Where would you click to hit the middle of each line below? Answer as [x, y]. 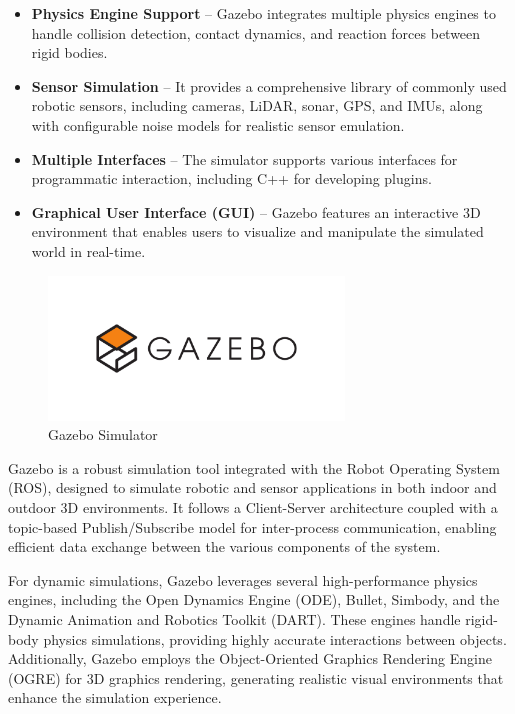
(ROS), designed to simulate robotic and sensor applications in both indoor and [252, 487]
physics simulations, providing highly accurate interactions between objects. [275, 638]
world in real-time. [88, 250]
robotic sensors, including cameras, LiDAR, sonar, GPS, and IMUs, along [257, 105]
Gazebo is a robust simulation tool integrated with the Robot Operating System [254, 467]
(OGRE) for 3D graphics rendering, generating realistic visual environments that [256, 677]
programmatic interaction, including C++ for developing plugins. [231, 178]
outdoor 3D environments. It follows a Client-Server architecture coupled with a [253, 506]
